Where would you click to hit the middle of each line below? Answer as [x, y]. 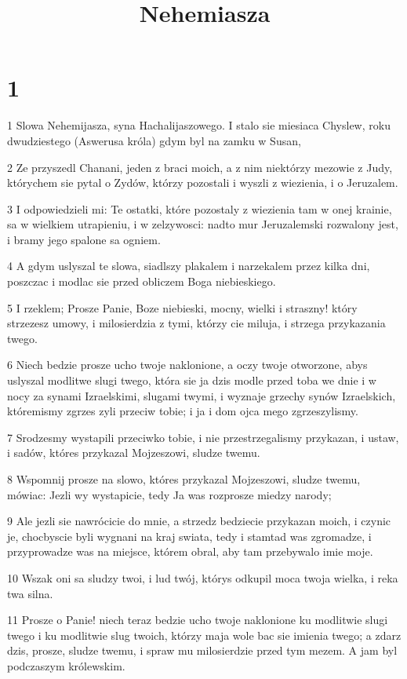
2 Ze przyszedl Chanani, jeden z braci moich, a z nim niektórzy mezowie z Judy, [200, 167]
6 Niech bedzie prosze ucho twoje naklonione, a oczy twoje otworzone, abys [187, 365]
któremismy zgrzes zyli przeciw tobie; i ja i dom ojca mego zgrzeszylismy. [183, 411]
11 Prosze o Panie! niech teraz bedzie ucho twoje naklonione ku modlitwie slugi [198, 620]
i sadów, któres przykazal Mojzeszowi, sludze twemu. [134, 453]
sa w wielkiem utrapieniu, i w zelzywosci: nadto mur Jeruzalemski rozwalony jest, [203, 224]
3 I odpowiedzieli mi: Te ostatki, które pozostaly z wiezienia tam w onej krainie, [200, 208]
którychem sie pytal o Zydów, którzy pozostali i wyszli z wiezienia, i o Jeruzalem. [203, 183]
